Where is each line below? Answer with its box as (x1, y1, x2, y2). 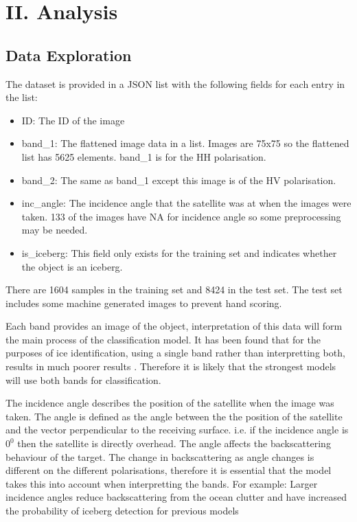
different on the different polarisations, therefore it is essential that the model (5, 463, 332, 477)
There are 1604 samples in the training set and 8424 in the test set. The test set (5, 282, 343, 297)
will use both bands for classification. (5, 372, 161, 387)
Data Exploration (5, 44, 132, 65)
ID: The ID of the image (21, 113, 125, 127)
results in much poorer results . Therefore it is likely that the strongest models (5, 359, 336, 374)
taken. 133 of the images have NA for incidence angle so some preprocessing (21, 209, 341, 223)
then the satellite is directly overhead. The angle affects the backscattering (17, 436, 331, 451)
